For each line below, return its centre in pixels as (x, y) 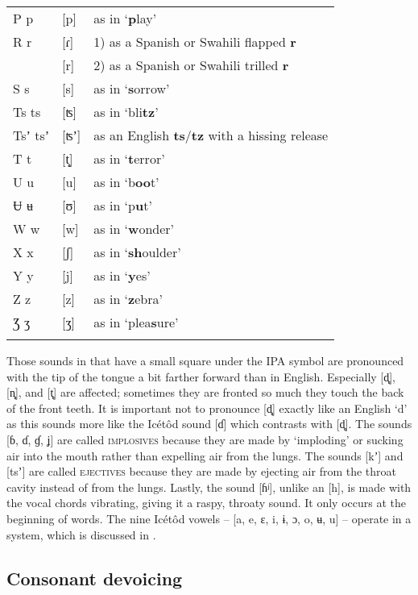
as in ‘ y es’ (122, 275)
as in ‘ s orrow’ (132, 88)
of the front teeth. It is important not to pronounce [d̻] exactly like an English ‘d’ (207, 408)
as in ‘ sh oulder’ (137, 252)
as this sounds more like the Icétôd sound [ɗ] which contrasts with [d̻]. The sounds (209, 424)
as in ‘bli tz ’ (126, 112)
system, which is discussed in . (81, 534)
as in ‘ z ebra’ (128, 299)
